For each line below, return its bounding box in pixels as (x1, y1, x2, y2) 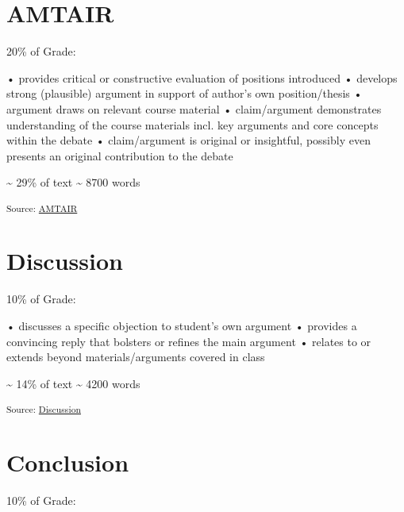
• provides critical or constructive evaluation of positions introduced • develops (6, 69, 398, 86)
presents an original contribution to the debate (6, 147, 233, 164)
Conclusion (6, 445, 129, 478)
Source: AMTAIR (6, 201, 78, 214)
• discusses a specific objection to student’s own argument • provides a (6, 317, 357, 333)
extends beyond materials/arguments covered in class (6, 348, 265, 365)
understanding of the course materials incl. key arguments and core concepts (6, 116, 379, 133)
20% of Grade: (6, 43, 76, 60)
